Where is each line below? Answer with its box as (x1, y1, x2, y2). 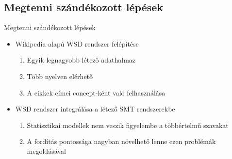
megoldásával (27, 145, 66, 156)
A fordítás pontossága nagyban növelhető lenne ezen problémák (27, 136, 216, 146)
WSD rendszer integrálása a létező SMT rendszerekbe (15, 104, 175, 114)
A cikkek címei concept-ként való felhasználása (27, 87, 166, 97)
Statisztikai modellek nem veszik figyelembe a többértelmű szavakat (27, 120, 229, 130)
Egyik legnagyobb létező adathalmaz (27, 55, 136, 65)
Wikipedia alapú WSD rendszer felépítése (15, 38, 139, 48)
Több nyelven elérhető (27, 71, 93, 81)
